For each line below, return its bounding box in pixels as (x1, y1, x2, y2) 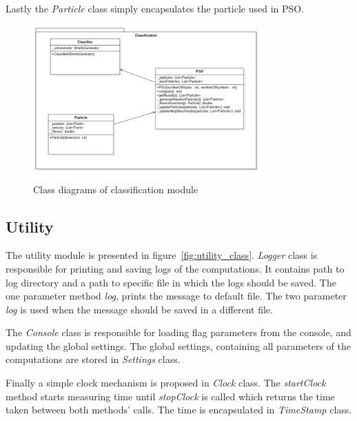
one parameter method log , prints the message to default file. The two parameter (6, 288, 347, 303)
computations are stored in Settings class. (6, 352, 181, 366)
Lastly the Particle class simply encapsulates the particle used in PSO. (6, 1, 305, 15)
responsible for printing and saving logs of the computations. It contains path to (6, 261, 345, 275)
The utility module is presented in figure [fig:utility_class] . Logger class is (6, 248, 318, 262)
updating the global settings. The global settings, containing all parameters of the (6, 338, 351, 353)
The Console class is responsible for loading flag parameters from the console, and (6, 325, 351, 340)
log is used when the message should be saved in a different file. (6, 302, 273, 316)
